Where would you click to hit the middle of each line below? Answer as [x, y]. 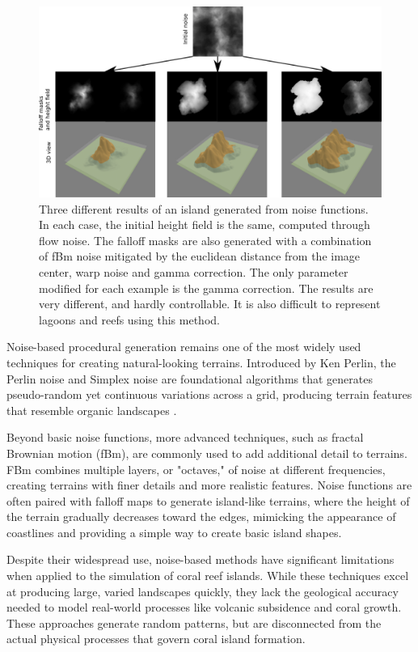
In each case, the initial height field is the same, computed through [205, 224]
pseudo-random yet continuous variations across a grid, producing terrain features [209, 394]
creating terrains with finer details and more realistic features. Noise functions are [209, 485]
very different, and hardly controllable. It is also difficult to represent [210, 304]
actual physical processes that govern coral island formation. [156, 639]
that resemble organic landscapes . [92, 410]
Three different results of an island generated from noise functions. [204, 208]
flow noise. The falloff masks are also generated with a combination [205, 240]
